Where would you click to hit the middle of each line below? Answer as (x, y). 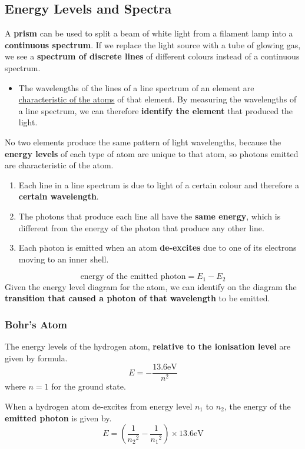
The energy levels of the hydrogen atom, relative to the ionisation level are (148, 346)
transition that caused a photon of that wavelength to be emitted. (137, 298)
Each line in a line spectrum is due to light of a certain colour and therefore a (159, 184)
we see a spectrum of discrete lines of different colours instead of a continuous (152, 56)
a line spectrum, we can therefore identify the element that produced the (156, 110)
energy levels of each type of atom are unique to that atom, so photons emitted (152, 153)
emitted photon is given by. (58, 418)
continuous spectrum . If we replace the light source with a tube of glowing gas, (153, 44)
